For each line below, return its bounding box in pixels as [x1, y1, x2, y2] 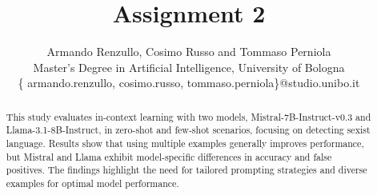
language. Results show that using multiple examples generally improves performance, [6, 137, 364, 150]
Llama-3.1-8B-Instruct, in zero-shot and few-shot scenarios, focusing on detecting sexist [6, 123, 371, 137]
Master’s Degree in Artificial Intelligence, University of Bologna [33, 58, 345, 75]
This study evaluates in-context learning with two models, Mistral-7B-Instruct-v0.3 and [6, 109, 371, 123]
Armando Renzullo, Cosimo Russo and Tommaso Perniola [46, 43, 331, 60]
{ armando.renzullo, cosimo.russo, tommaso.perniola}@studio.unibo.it [18, 74, 360, 91]
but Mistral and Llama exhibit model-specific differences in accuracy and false [6, 149, 332, 163]
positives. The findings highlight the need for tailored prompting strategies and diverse [6, 163, 367, 177]
